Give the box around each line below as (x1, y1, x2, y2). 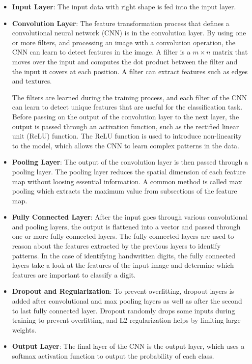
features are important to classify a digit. (12, 269, 136, 280)
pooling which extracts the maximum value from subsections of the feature (12, 186, 237, 196)
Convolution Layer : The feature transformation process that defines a (12, 18, 229, 28)
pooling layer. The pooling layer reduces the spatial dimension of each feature (12, 166, 246, 176)
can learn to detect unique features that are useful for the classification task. (12, 102, 243, 112)
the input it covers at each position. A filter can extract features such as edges (12, 66, 248, 76)
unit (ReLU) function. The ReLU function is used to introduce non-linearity (12, 131, 242, 141)
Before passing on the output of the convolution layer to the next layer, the (12, 111, 239, 121)
